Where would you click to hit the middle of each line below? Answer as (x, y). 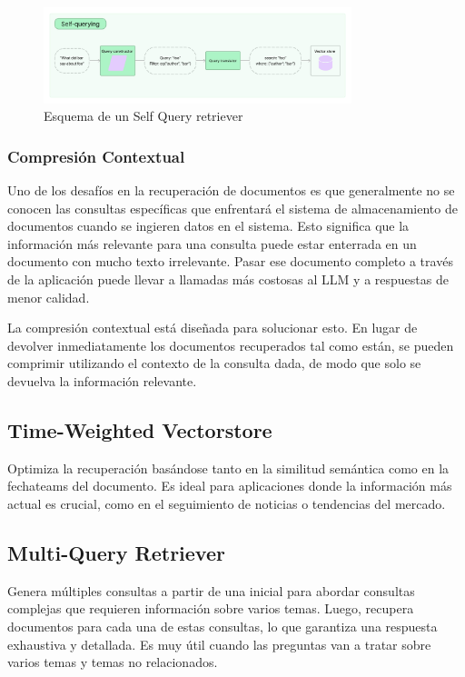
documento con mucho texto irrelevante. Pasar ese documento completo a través (230, 261)
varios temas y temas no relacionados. (113, 662)
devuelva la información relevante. (102, 381)
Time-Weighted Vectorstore (140, 429)
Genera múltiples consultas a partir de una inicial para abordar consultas (211, 590)
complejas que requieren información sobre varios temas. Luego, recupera (211, 608)
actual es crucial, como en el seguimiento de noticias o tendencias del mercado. (227, 503)
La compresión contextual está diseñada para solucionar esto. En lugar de (213, 328)
